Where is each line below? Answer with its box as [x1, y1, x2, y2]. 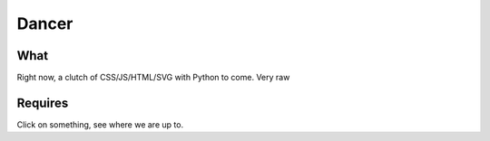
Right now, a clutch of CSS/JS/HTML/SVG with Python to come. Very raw [16, 72, 290, 83]
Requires [16, 95, 69, 110]
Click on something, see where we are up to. [16, 118, 184, 130]
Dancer [16, 14, 73, 33]
